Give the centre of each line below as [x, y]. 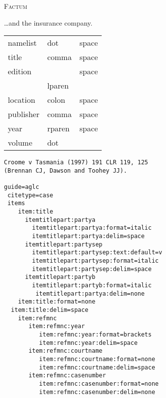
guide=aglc [22, 187]
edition [20, 71]
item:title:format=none [57, 302]
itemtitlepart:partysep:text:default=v [97, 253]
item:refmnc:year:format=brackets [95, 334]
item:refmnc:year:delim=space [88, 343]
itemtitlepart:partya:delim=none [90, 293]
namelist [22, 43]
